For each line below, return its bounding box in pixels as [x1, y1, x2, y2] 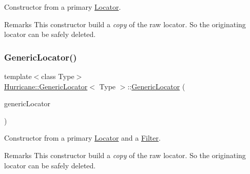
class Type [41, 71, 74, 81]
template [4, 71, 32, 81]
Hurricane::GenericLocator [4, 81, 88, 91]
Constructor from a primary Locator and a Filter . [4, 132, 161, 143]
